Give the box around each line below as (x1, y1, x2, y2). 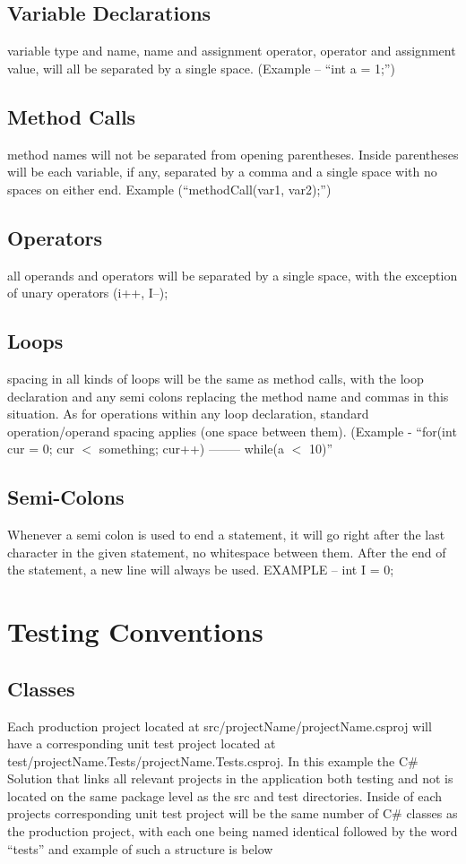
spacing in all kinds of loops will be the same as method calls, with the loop (7, 368, 424, 387)
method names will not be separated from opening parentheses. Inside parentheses (7, 144, 459, 163)
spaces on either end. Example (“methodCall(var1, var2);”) (7, 179, 332, 198)
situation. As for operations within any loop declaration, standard (7, 404, 369, 423)
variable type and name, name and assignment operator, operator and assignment (7, 41, 456, 60)
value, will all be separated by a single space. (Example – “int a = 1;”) (7, 58, 395, 77)
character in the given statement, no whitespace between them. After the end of (7, 542, 446, 561)
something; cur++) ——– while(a (99, 439, 284, 458)
